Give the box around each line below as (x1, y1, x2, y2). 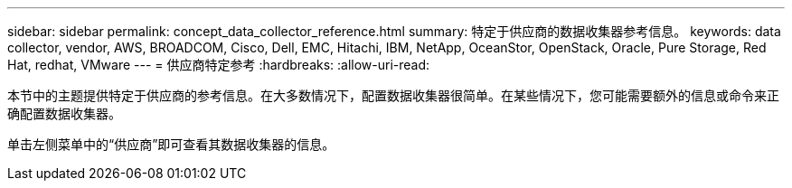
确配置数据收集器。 (7, 106, 121, 121)
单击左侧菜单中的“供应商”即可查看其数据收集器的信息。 (7, 136, 335, 152)
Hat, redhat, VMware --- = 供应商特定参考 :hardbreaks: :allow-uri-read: (7, 57, 430, 72)
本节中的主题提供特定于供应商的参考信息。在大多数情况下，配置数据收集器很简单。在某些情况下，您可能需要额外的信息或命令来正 (7, 88, 779, 103)
